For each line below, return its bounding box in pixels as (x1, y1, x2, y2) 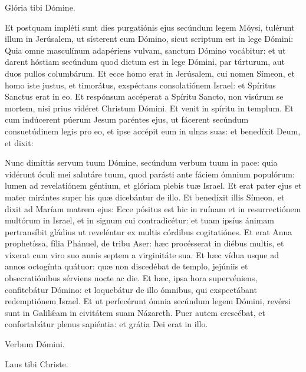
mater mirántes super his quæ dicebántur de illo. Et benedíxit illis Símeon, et (5, 190, 285, 203)
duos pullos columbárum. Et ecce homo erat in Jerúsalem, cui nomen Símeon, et (5, 67, 295, 79)
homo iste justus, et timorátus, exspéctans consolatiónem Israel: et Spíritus (5, 78, 276, 91)
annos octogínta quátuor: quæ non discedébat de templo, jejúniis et (5, 260, 248, 272)
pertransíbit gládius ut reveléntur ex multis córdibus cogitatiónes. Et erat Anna (5, 225, 292, 238)
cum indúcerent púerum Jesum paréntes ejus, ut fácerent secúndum (5, 113, 249, 126)
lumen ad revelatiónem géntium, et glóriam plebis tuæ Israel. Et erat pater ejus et (5, 179, 302, 192)
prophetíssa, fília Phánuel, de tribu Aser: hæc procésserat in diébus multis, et (5, 237, 284, 249)
